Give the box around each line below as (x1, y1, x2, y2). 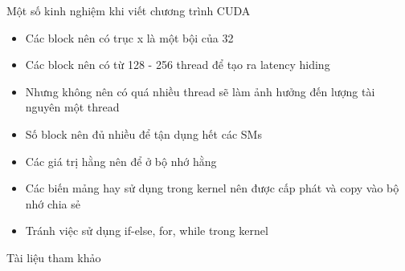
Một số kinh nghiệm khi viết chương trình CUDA (6, 2, 251, 18)
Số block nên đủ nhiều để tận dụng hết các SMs (25, 125, 262, 142)
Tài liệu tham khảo (6, 249, 101, 265)
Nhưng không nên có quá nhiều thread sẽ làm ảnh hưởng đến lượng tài (25, 83, 375, 99)
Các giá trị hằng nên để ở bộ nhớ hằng (25, 152, 217, 169)
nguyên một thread (25, 99, 120, 115)
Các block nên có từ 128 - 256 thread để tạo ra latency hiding (25, 56, 330, 73)
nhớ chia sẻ (25, 195, 80, 212)
